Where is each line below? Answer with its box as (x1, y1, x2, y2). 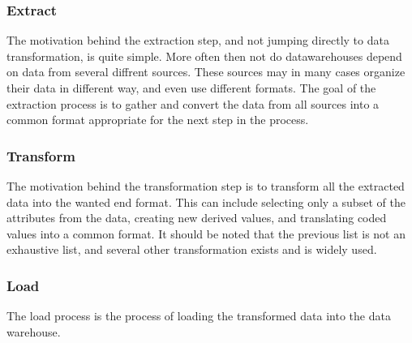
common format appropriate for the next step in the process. (6, 111, 309, 128)
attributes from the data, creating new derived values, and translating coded (6, 209, 387, 226)
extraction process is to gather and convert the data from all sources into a (6, 95, 380, 112)
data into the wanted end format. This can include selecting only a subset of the (6, 193, 406, 210)
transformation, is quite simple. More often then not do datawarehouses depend (6, 47, 402, 64)
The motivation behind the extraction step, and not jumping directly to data (6, 32, 389, 49)
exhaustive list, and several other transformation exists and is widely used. (6, 241, 377, 258)
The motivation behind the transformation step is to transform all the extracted (6, 178, 405, 194)
